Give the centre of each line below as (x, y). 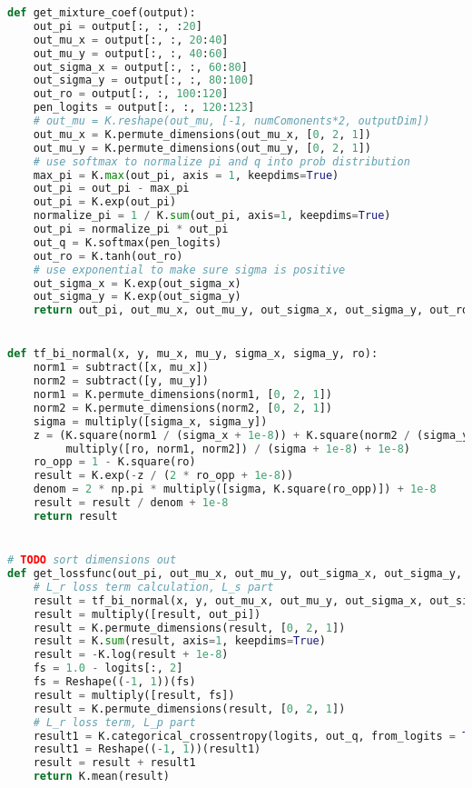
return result (75, 516)
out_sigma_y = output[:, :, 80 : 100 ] (144, 80)
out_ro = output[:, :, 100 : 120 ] (131, 94)
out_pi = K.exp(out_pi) (105, 202)
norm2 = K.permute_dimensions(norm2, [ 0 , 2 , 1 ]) (183, 408)
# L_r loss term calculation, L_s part (153, 587)
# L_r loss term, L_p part (114, 722)
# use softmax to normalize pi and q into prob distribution (221, 161)
